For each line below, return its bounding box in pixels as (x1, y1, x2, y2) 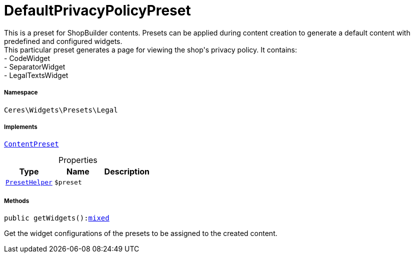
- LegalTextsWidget (4, 70, 68, 79)
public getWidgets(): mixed (4, 214, 109, 222)
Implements (4, 123, 37, 130)
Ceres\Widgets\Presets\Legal (4, 105, 118, 114)
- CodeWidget (4, 53, 50, 62)
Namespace (4, 89, 38, 96)
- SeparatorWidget (4, 62, 65, 71)
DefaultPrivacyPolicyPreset (4, 2, 191, 19)
